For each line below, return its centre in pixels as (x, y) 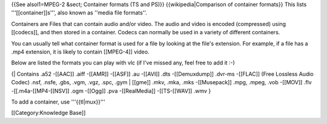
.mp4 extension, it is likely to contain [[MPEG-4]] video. (80, 52)
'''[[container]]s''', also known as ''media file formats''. (79, 13)
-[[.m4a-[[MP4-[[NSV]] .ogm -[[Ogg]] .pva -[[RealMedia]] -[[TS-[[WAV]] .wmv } (111, 91)
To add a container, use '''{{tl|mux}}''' (58, 102)
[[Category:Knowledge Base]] (48, 113)
